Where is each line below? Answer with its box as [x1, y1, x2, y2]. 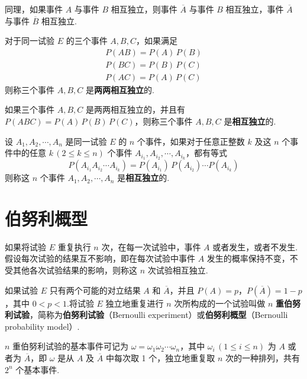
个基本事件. [15, 363, 60, 375]
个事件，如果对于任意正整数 [137, 135, 245, 147]
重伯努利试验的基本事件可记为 [12, 340, 129, 352]
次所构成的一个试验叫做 [174, 297, 266, 309]
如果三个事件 [5, 103, 54, 116]
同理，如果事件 [5, 3, 63, 15]
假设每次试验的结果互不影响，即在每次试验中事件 [5, 252, 195, 265]
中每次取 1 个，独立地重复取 [105, 351, 215, 364]
